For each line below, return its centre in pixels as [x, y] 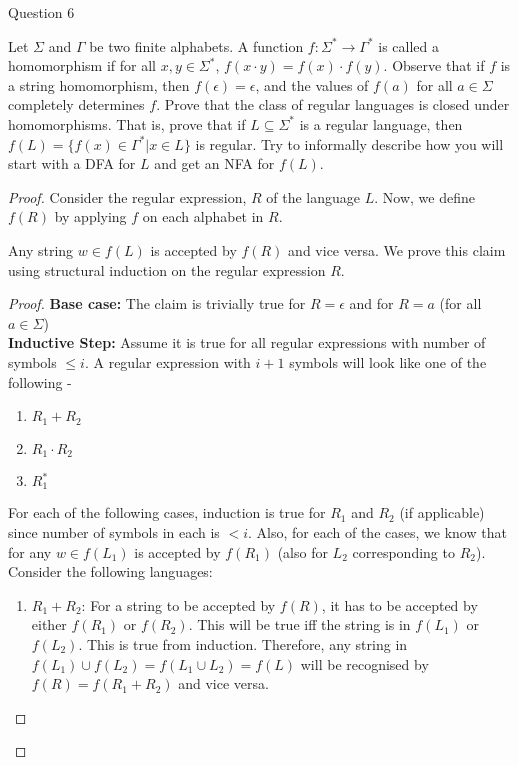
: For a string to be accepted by [178, 604]
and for [371, 303]
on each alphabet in [203, 216]
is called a [409, 45]
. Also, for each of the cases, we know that [377, 532]
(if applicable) [442, 512]
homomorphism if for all [82, 65]
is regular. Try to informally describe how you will [349, 143]
